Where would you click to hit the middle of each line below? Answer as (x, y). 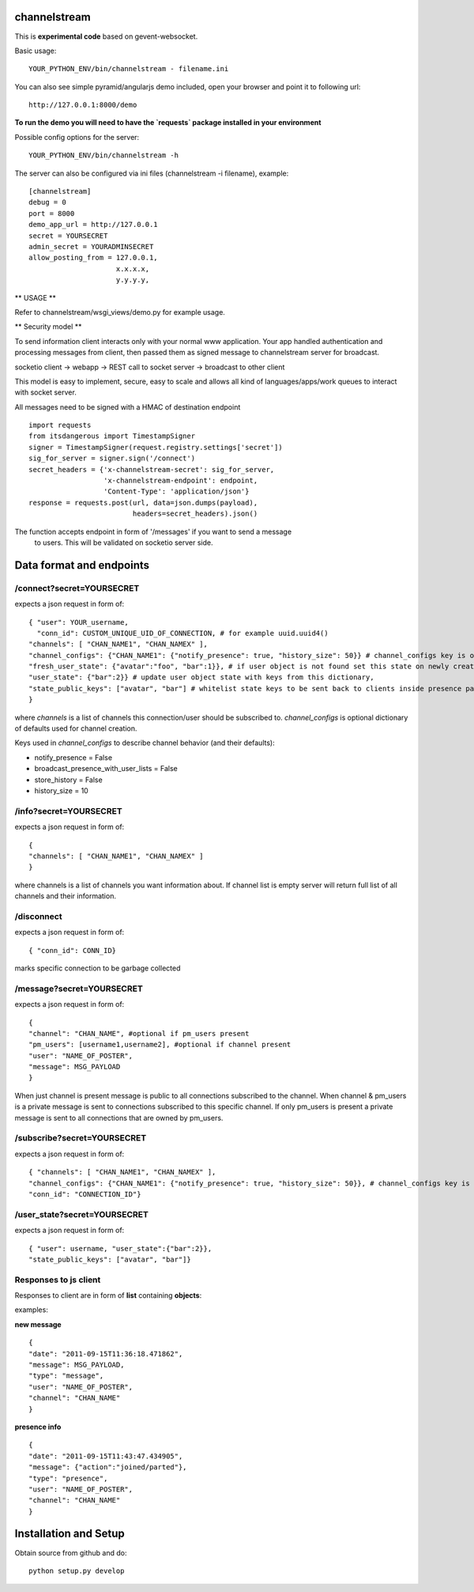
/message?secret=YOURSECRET (79, 989)
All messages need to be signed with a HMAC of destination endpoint (128, 407)
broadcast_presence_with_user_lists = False (106, 769)
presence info (38, 1427)
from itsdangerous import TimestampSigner (112, 436)
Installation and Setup (70, 1534)
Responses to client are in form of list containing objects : (108, 1295)
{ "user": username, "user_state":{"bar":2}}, (120, 1248)
